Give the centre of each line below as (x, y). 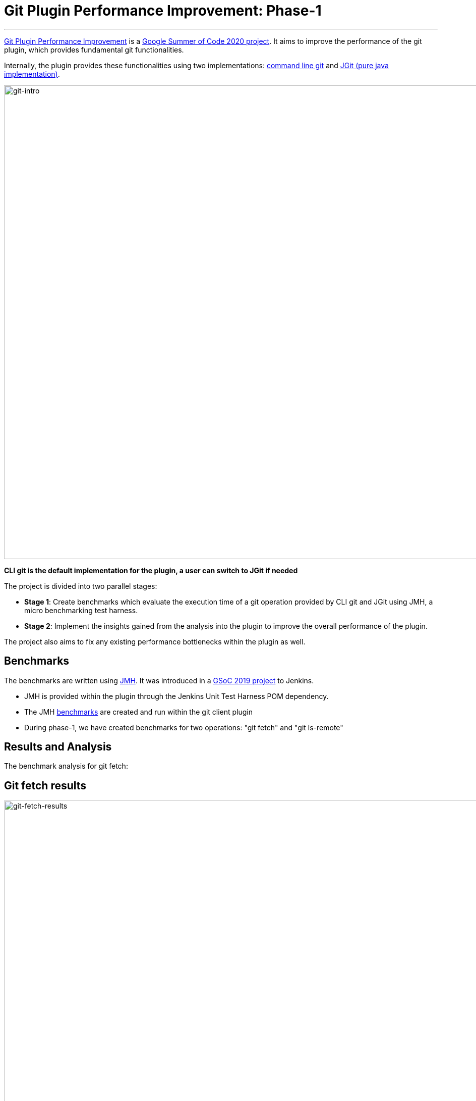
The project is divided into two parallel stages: (81, 586)
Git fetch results (45, 785)
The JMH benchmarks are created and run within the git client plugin (139, 712)
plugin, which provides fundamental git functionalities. (94, 49)
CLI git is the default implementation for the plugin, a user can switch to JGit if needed (151, 570)
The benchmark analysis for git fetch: (66, 766)
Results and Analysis (58, 747)
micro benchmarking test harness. (81, 610)
